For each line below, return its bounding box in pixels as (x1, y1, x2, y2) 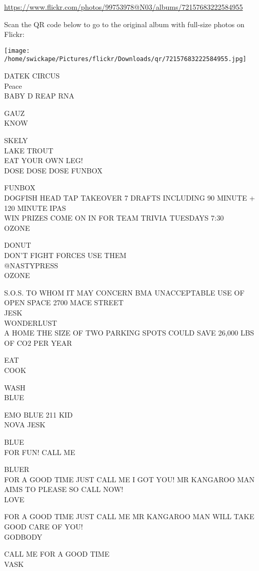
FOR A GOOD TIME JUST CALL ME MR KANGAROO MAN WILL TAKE (4, 511, 254, 522)
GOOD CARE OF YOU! (4, 521, 83, 532)
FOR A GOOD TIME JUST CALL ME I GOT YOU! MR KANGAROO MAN (4, 474, 255, 484)
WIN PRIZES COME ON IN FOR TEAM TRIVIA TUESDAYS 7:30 (4, 212, 224, 223)
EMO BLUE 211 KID (4, 409, 73, 420)
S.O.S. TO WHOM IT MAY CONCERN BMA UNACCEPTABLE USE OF (4, 287, 245, 298)
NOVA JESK (4, 419, 46, 430)
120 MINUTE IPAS (4, 202, 66, 213)
